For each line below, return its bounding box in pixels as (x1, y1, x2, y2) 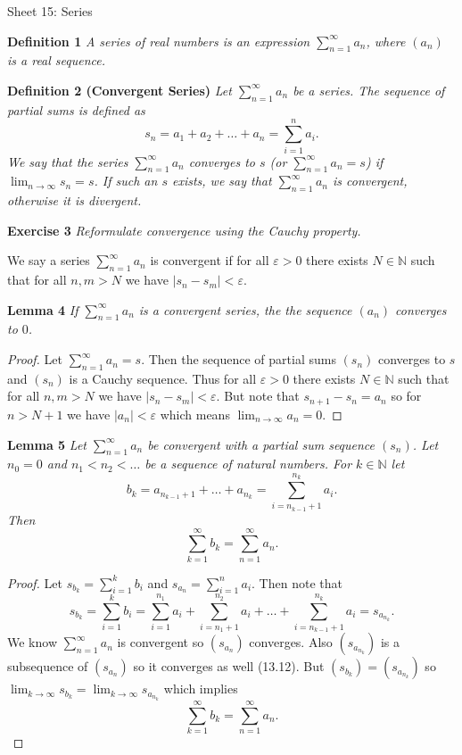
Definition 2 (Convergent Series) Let (7, 80, 232, 99)
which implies (163, 679, 238, 698)
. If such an (94, 171, 158, 190)
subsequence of (7, 657, 88, 676)
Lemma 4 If (7, 300, 78, 319)
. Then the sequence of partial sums (141, 350, 336, 369)
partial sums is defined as (7, 100, 145, 119)
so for (391, 386, 422, 405)
